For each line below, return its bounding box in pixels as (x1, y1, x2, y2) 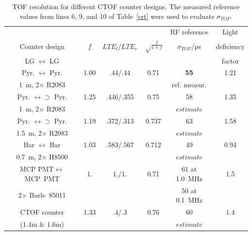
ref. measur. (172, 79, 207, 90)
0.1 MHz (176, 195, 203, 205)
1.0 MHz (176, 173, 203, 183)
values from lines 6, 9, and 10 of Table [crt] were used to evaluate (19, 11, 215, 21)
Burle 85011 (29, 190, 66, 200)
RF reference (170, 27, 208, 37)
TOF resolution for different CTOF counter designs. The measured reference (12, 1, 240, 11)
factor (221, 55, 239, 65)
